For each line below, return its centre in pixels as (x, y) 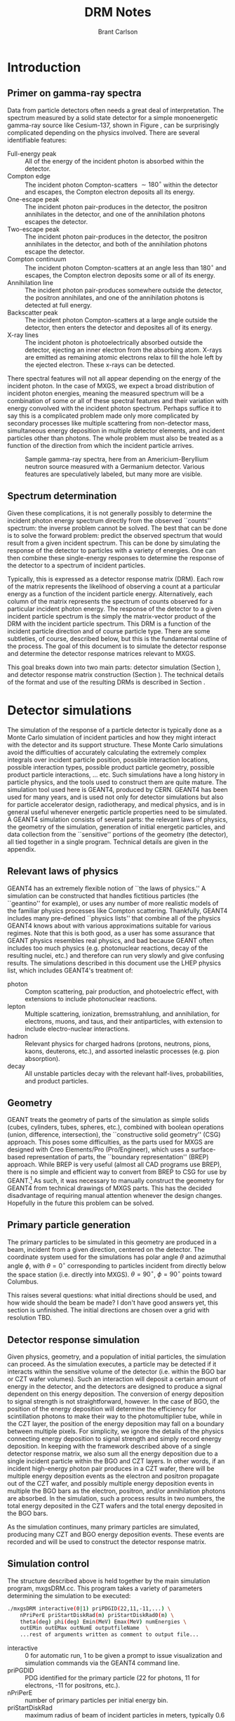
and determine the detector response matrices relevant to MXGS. (102, 653)
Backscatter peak (33, 312)
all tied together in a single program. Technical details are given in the (108, 842)
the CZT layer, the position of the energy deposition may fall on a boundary (116, 1424)
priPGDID (21, 1670)
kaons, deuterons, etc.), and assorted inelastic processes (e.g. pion (122, 1051)
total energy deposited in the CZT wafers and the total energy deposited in (115, 1506)
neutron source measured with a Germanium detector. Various (115, 467)
